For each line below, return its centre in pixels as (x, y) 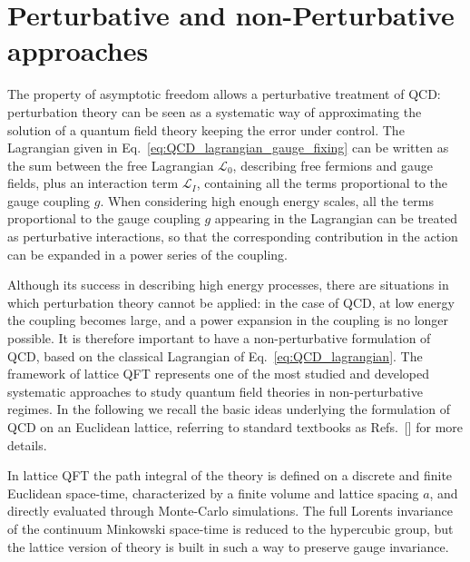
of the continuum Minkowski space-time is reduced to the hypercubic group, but (230, 528)
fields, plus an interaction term (93, 183)
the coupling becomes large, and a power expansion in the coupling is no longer (228, 320)
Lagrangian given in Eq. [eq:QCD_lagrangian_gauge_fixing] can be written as (228, 148)
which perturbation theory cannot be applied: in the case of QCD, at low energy (231, 302)
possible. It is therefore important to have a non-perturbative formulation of (219, 338)
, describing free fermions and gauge (333, 165)
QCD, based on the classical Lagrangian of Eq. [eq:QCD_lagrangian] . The (215, 355)
